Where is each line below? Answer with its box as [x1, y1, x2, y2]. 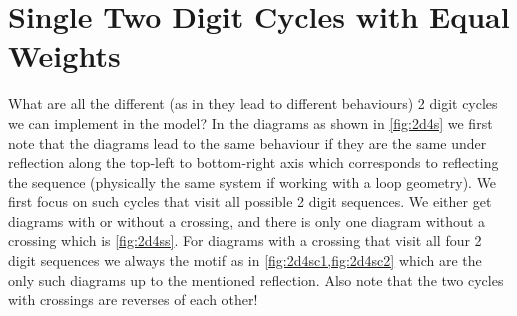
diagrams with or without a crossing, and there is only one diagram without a [8, 210, 485, 231]
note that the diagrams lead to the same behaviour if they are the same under [8, 132, 487, 153]
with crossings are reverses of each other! [8, 289, 258, 310]
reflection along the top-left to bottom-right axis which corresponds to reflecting [8, 152, 499, 173]
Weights [8, 35, 121, 76]
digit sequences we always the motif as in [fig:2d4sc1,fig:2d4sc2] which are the [8, 250, 482, 271]
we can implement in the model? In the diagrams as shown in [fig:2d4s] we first [8, 112, 493, 133]
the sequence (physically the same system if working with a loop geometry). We [8, 171, 497, 192]
